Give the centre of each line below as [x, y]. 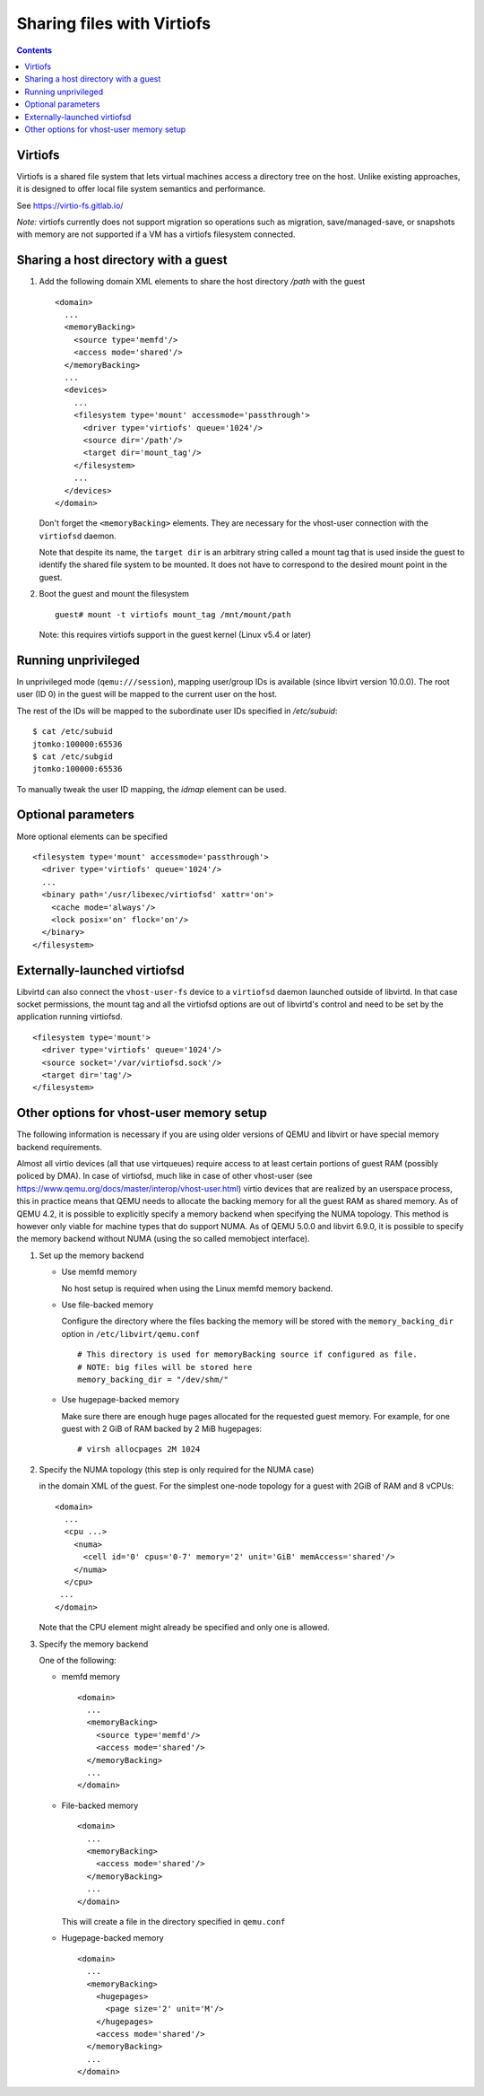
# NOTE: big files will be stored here [165, 1367]
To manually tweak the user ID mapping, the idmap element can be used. [151, 789]
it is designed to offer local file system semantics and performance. [141, 189]
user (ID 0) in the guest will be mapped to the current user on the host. [147, 694]
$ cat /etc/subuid [73, 732]
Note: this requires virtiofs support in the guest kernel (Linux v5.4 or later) [175, 635]
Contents [35, 50]
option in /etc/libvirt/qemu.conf [131, 1333]
